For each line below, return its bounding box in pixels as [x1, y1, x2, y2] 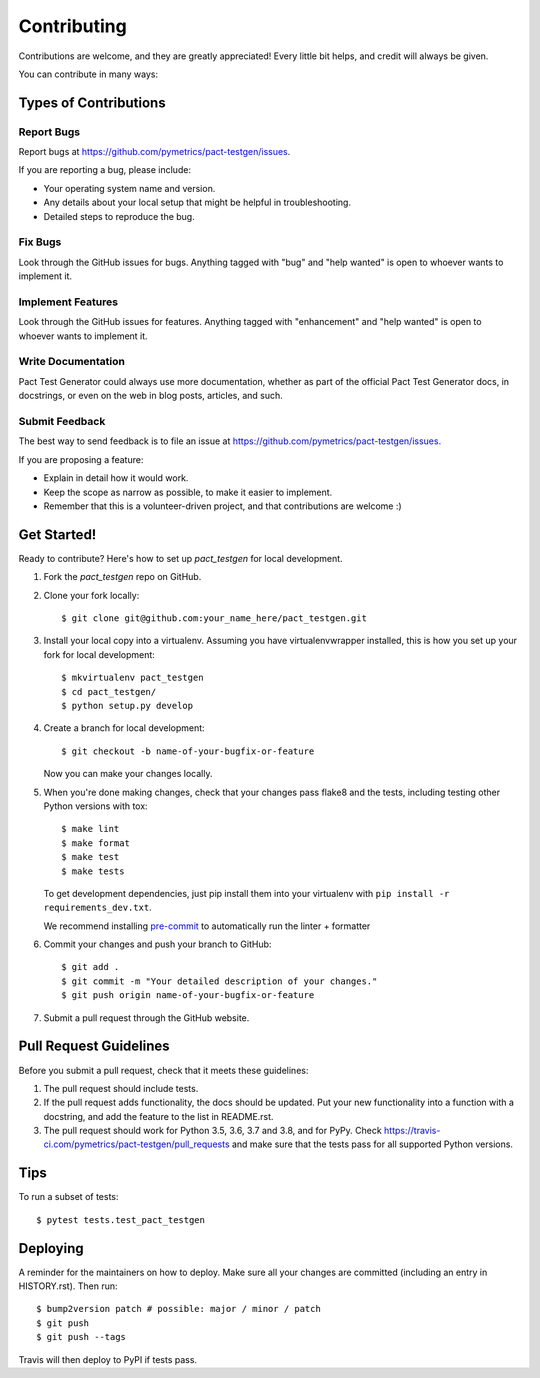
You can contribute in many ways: [18, 68, 159, 80]
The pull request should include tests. [43, 1082, 199, 1094]
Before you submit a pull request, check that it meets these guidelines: [18, 1064, 309, 1076]
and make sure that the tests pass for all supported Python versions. [231, 1138, 514, 1150]
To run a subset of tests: [18, 1191, 119, 1203]
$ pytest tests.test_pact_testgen [36, 1214, 205, 1225]
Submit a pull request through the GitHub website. [43, 1011, 250, 1024]
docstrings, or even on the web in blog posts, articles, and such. [18, 390, 284, 402]
